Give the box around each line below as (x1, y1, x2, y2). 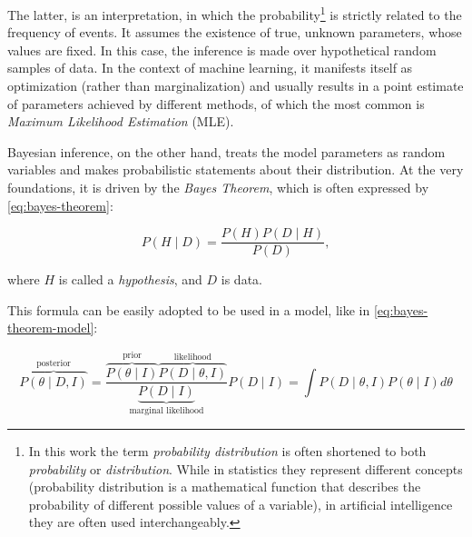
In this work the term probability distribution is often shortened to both (28, 441, 427, 460)
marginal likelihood (129, 406, 204, 416)
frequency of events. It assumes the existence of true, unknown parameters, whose (7, 23, 462, 42)
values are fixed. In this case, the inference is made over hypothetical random (7, 40, 437, 59)
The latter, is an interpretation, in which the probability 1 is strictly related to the (7, 3, 462, 24)
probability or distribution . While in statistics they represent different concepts (28, 459, 463, 478)
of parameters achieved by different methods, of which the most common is (7, 94, 425, 113)
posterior (36, 359, 71, 369)
